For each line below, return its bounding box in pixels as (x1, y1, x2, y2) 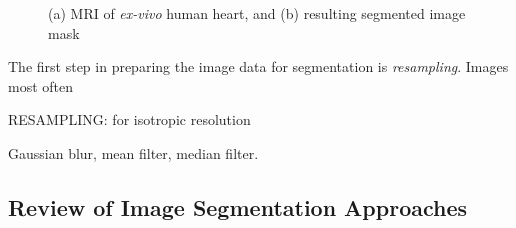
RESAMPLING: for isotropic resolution (8, 109, 251, 130)
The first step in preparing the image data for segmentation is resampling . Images (8, 56, 509, 77)
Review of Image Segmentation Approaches (8, 191, 468, 222)
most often (8, 75, 74, 96)
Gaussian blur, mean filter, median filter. (8, 142, 259, 163)
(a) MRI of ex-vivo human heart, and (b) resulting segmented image (48, 3, 466, 23)
